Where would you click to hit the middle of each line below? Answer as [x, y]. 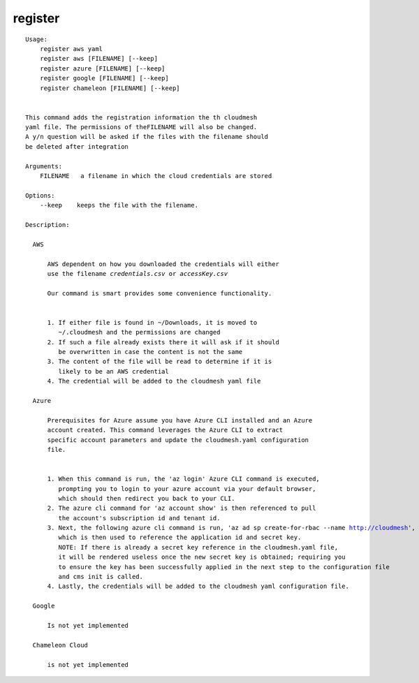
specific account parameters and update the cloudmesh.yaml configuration [178, 440]
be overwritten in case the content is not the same [150, 352]
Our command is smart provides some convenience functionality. [160, 293]
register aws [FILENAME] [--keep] [99, 59]
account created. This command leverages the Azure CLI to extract [165, 430]
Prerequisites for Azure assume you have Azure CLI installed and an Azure [180, 420]
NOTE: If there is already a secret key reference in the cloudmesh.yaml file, [198, 547]
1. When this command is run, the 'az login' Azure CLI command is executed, [184, 479]
